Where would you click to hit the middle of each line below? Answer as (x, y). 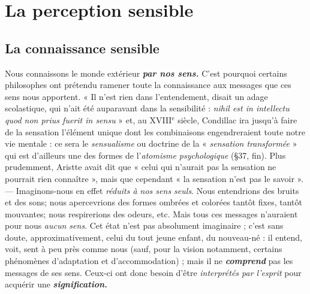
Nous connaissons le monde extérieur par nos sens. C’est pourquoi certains (146, 73)
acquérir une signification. (56, 284)
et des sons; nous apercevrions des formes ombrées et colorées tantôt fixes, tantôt (154, 202)
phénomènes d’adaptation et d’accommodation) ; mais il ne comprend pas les (149, 261)
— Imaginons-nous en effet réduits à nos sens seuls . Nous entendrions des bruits (152, 190)
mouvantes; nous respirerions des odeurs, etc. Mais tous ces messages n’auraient (151, 213)
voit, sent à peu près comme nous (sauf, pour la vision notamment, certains (144, 249)
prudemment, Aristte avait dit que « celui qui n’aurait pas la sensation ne (141, 167)
